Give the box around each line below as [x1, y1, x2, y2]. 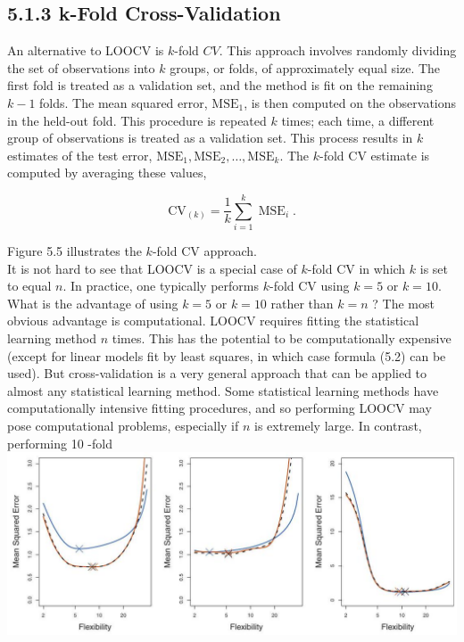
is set [419, 259, 449, 277]
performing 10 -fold [7, 433, 112, 452]
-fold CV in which [307, 259, 406, 277]
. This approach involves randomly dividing [219, 41, 457, 60]
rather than [270, 293, 334, 312]
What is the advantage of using [7, 293, 178, 312]
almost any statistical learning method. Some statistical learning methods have [7, 381, 439, 399]
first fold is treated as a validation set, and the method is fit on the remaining [7, 76, 433, 95]
